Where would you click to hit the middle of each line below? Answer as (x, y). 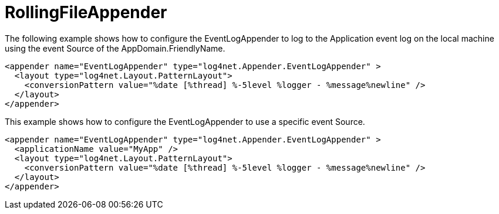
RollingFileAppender (86, 12)
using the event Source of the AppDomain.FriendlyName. (115, 48)
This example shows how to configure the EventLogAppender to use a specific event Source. (185, 121)
